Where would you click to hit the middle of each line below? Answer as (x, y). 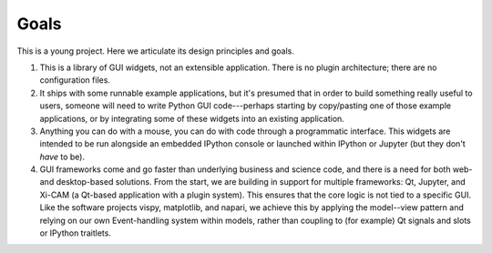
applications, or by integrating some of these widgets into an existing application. (192, 118)
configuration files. (75, 80)
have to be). (62, 157)
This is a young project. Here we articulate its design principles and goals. (156, 51)
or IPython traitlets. (75, 233)
